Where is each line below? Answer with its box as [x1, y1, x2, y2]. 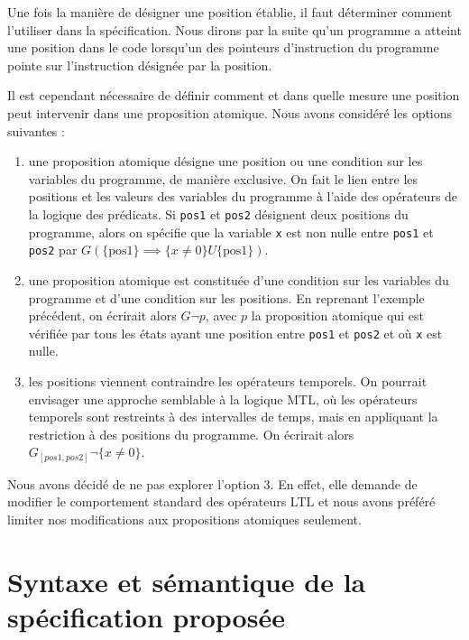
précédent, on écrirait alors [28, 306, 177, 325]
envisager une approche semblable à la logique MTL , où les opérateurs [28, 389, 418, 408]
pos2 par [28, 240, 78, 259]
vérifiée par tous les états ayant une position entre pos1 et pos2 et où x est [28, 323, 443, 342]
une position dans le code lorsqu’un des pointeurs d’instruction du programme [7, 38, 439, 57]
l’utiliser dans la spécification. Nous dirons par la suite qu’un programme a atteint [7, 20, 462, 39]
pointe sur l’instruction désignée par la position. [7, 55, 272, 74]
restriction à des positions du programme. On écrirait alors [28, 424, 354, 443]
